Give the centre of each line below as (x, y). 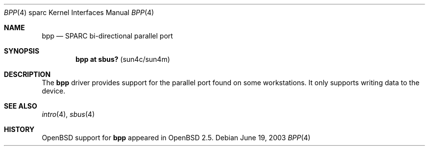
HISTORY (19, 129)
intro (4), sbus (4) (68, 114)
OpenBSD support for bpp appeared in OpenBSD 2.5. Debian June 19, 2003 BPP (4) (176, 138)
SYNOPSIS (22, 51)
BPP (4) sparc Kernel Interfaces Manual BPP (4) (79, 12)
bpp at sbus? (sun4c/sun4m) (123, 59)
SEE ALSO (21, 106)
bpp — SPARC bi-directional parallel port (107, 36)
